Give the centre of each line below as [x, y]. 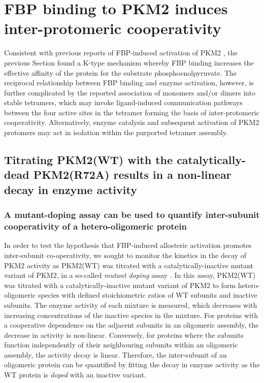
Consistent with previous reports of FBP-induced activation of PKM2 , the [121, 53]
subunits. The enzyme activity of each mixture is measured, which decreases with [131, 305]
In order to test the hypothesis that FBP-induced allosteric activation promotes [128, 245]
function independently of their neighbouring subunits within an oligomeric [121, 345]
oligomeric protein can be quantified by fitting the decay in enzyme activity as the [132, 364]
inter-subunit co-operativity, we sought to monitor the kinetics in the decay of [125, 255]
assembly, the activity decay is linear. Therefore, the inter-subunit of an [115, 354]
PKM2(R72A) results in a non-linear [132, 174]
